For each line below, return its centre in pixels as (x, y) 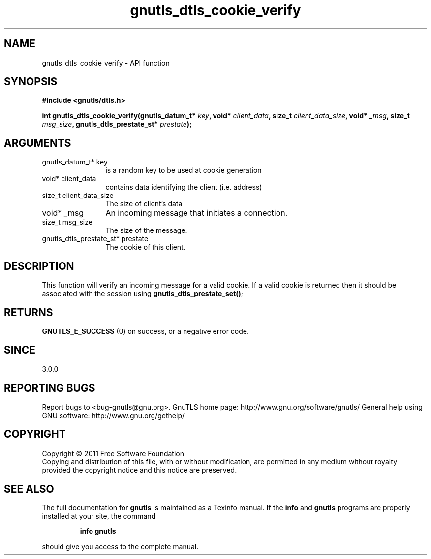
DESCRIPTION (39, 266)
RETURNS (29, 312)
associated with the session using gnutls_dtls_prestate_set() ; (143, 294)
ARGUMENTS (38, 143)
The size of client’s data (144, 204)
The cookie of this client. (145, 247)
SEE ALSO (29, 489)
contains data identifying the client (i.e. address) (184, 187)
